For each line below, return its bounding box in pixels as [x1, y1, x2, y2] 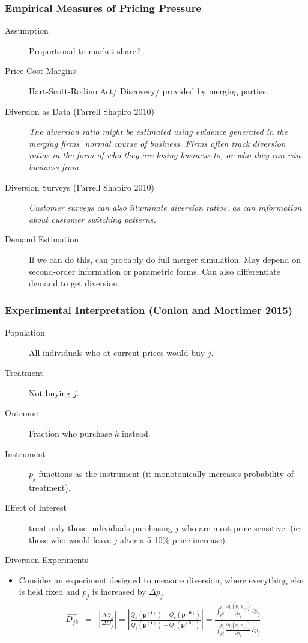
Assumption [5, 24, 49, 37]
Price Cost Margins [5, 64, 76, 77]
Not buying [29, 386, 71, 399]
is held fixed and [19, 585, 80, 598]
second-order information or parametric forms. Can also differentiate [29, 265, 280, 277]
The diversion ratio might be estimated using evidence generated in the [29, 125, 288, 138]
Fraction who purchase [29, 426, 112, 439]
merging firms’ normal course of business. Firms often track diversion [29, 137, 286, 149]
